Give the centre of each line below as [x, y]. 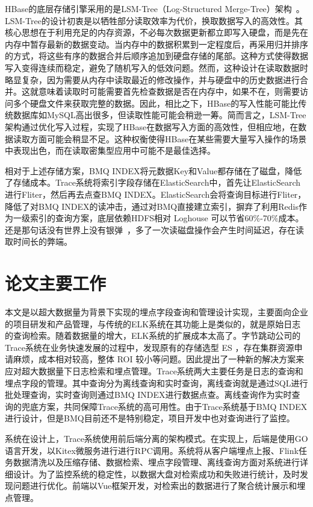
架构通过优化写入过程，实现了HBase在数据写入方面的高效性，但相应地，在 [152, 126]
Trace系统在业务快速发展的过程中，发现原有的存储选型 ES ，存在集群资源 [150, 347]
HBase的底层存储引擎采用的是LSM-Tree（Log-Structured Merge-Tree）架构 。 [155, 8]
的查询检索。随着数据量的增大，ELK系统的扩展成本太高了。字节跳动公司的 [153, 335]
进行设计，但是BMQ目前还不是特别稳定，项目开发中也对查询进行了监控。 [150, 418]
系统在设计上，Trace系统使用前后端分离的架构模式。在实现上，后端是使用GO [156, 438]
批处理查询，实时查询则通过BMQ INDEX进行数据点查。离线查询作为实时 [148, 395]
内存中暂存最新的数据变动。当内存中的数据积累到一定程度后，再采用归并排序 [156, 44]
